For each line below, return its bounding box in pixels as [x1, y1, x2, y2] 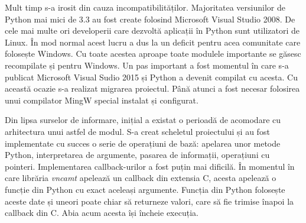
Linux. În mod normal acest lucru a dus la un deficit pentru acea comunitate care [5, 35, 301, 48]
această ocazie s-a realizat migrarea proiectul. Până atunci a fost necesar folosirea [5, 82, 300, 95]
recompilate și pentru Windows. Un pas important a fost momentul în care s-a [5, 59, 289, 71]
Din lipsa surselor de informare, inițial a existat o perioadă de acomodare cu [5, 114, 281, 126]
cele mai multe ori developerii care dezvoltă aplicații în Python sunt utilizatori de [5, 24, 300, 37]
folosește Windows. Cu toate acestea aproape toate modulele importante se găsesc [5, 47, 301, 60]
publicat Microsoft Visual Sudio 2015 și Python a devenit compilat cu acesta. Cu [5, 70, 298, 83]
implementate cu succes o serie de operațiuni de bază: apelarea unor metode [5, 137, 281, 149]
